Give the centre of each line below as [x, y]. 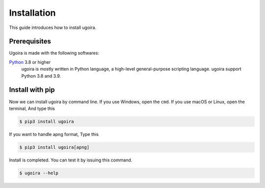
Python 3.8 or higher [30, 62]
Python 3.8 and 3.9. [41, 76]
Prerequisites [30, 41]
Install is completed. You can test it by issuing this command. [71, 160]
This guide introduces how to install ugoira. [53, 27]
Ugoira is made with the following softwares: [54, 53]
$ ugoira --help [39, 173]
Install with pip [32, 90]
